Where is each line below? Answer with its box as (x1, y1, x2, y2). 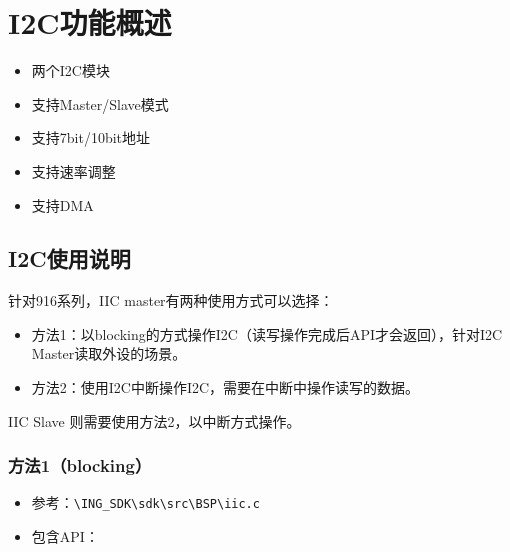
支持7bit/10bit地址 (31, 127, 151, 148)
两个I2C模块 (31, 60, 110, 81)
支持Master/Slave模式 (31, 93, 169, 114)
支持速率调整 (31, 160, 116, 181)
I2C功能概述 (8, 2, 172, 43)
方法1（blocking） (8, 453, 152, 478)
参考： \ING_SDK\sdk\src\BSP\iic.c (31, 492, 260, 513)
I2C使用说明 (8, 243, 131, 274)
